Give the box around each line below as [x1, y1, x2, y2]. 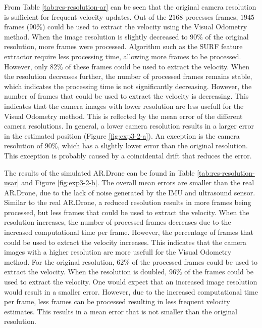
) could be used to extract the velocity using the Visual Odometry [42, 21, 247, 32]
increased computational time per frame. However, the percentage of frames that [4, 227, 253, 237]
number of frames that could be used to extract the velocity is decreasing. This [4, 91, 249, 101]
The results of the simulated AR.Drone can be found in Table [4, 167, 195, 178]
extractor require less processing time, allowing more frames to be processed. [4, 51, 241, 61]
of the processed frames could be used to [132, 256, 258, 267]
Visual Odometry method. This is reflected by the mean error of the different [4, 110, 243, 121]
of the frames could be [184, 266, 253, 277]
